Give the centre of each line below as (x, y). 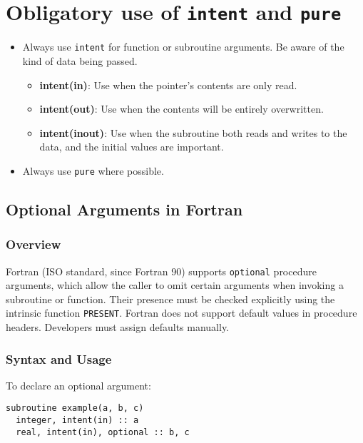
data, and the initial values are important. (132, 147)
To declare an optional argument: (78, 385)
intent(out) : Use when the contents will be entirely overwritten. (181, 109)
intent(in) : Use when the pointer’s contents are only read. (168, 85)
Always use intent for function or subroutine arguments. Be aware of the (183, 47)
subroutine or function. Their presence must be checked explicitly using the (170, 299)
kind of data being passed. (80, 60)
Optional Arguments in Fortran (124, 209)
